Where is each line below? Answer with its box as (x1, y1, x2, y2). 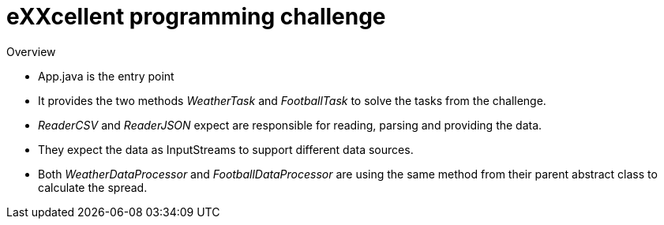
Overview (6, 44, 56, 58)
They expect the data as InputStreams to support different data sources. (38, 142, 414, 156)
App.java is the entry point (38, 69, 174, 83)
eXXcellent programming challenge (6, 3, 386, 30)
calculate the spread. (38, 180, 148, 194)
